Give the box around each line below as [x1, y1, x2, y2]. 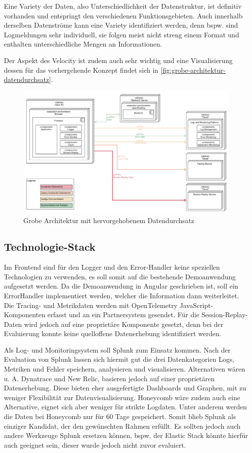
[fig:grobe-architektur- [160, 65, 226, 75]
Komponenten [4, 309, 46, 320]
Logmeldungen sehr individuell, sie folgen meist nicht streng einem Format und [4, 29, 239, 39]
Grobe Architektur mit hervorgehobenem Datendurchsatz [23, 215, 194, 226]
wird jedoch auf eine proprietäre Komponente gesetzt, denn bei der [24, 319, 223, 329]
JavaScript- [180, 300, 213, 310]
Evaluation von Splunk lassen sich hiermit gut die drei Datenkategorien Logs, [4, 354, 235, 364]
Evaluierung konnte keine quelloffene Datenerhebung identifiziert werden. [4, 328, 221, 339]
